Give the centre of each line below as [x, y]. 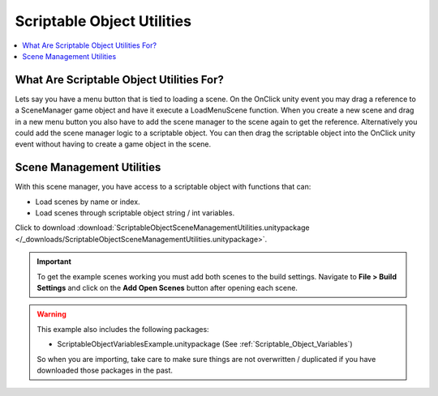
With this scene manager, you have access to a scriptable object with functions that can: [163, 187]
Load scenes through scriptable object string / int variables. [135, 213]
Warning [52, 314]
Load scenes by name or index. [88, 202]
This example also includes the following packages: [123, 329]
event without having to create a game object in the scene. [113, 144]
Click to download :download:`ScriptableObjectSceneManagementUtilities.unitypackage [162, 228]
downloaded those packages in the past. [105, 370]
